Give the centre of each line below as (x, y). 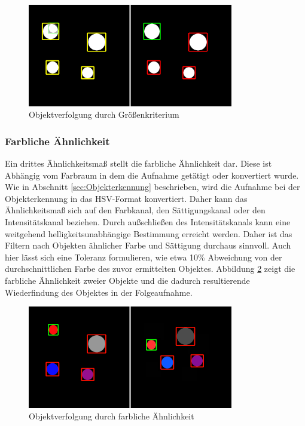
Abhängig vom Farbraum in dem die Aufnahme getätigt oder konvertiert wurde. (152, 175)
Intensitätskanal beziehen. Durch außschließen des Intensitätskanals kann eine (148, 221)
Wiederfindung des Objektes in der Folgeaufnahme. (99, 292)
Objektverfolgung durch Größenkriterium (104, 114)
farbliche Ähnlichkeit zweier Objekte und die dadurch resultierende (127, 280)
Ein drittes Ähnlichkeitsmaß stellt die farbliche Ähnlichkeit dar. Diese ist (138, 163)
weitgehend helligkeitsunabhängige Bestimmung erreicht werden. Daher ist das (149, 233)
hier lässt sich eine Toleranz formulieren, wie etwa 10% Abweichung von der (144, 257)
